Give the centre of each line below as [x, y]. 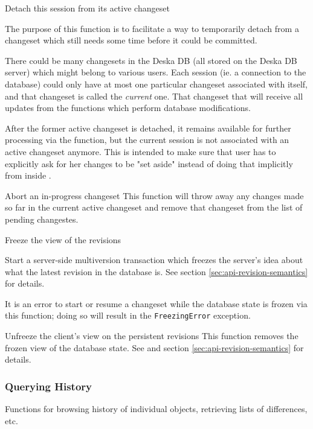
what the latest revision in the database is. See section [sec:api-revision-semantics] [156, 271]
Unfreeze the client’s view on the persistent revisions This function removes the [152, 336]
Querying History [49, 386]
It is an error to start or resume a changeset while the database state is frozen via [156, 303]
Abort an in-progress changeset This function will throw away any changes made [154, 195]
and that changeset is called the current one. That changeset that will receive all [154, 96]
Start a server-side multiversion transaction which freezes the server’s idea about [154, 260]
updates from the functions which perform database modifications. [128, 108]
